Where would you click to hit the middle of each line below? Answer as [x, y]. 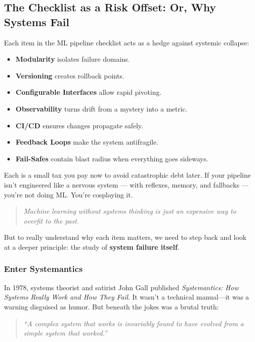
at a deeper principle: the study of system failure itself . [92, 247]
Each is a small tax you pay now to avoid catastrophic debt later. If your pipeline [127, 175]
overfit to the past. [51, 220]
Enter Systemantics [43, 269]
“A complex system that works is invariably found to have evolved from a [134, 323]
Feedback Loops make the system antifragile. [87, 142]
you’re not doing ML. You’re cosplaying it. [68, 194]
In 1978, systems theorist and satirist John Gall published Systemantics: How [121, 287]
